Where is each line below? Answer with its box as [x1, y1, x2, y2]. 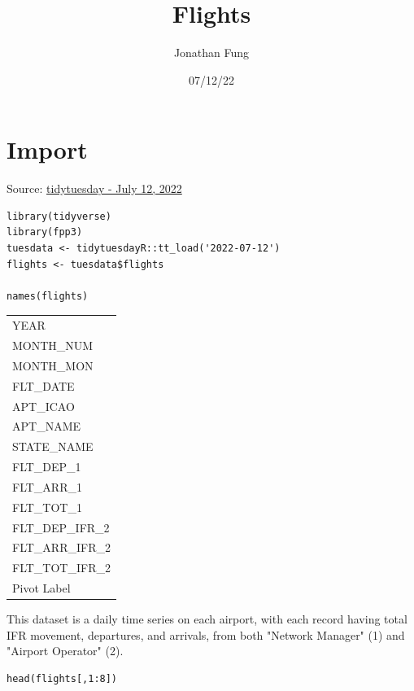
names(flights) [7, 290, 89, 302]
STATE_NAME [12, 438, 94, 455]
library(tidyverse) [7, 210, 111, 222]
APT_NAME [12, 418, 81, 435]
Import [7, 133, 88, 166]
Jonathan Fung [173, 44, 250, 61]
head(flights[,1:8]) [7, 673, 118, 684]
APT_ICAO [12, 397, 75, 414]
